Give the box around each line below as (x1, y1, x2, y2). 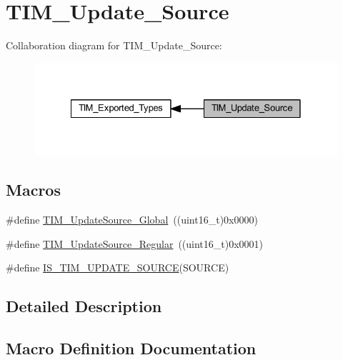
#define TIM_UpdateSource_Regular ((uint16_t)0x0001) (6, 236, 264, 251)
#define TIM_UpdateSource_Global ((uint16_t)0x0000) (6, 212, 258, 227)
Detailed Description (6, 295, 162, 317)
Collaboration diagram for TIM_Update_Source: (6, 38, 222, 53)
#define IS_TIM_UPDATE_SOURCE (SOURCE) (6, 260, 229, 275)
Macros (6, 179, 61, 201)
